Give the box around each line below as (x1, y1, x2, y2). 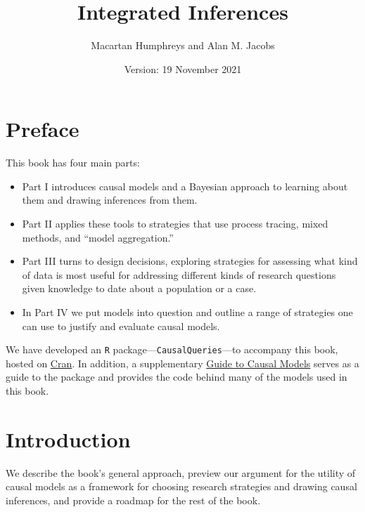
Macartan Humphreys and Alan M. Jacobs (91, 38, 275, 53)
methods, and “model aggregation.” (22, 230, 174, 244)
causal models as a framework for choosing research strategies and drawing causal (6, 479, 357, 494)
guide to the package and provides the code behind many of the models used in (6, 369, 347, 384)
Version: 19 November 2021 (124, 61, 242, 76)
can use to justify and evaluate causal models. (22, 318, 220, 333)
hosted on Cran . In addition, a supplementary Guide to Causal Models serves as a (6, 355, 359, 370)
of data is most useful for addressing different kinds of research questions (22, 267, 336, 282)
